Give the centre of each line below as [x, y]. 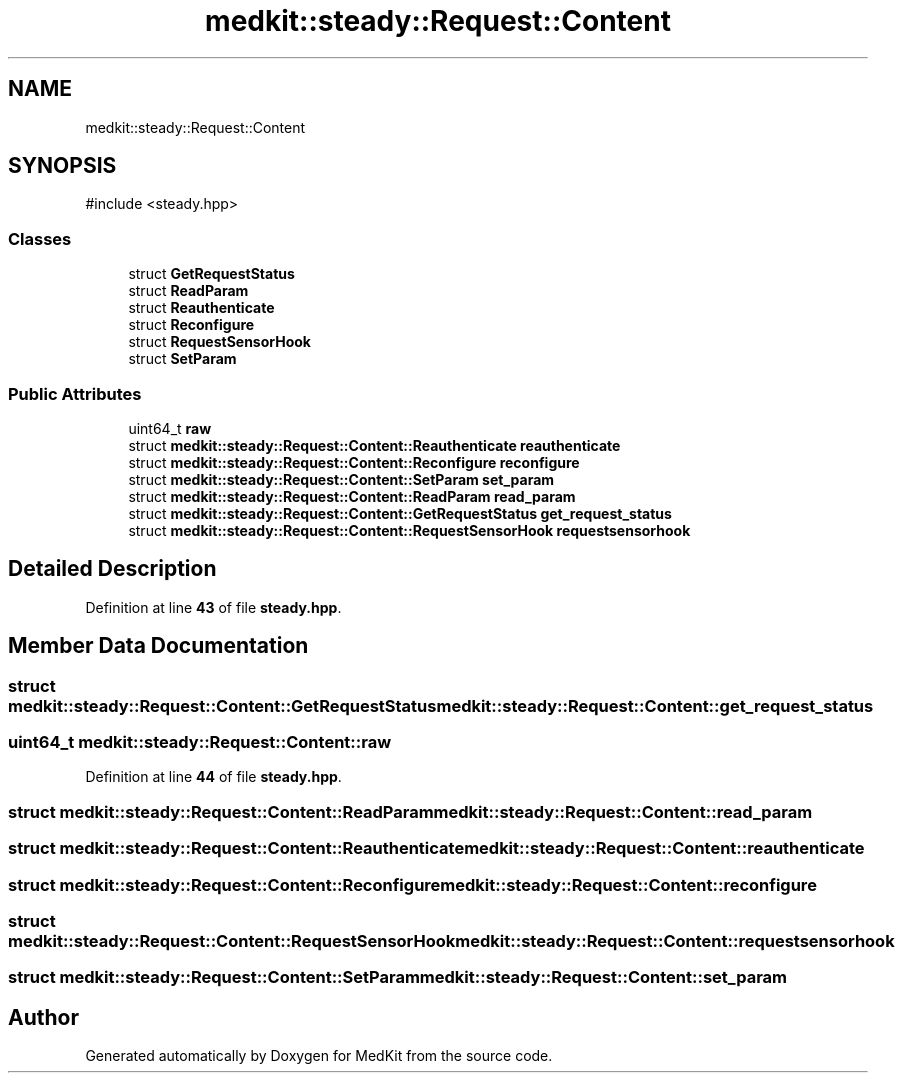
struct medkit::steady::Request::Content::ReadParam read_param [352, 496]
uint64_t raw [170, 428]
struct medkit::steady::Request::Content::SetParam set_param [341, 479]
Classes [40, 238]
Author [43, 1017]
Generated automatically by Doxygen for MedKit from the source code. [319, 1056]
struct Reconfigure [191, 325]
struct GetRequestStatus [211, 274]
